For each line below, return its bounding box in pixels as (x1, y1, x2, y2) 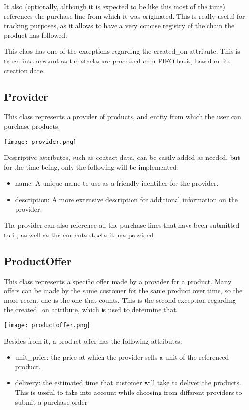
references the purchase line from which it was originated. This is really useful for (4, 11, 245, 21)
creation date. (4, 65, 45, 75)
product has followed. (4, 30, 67, 40)
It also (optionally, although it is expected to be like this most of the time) (4, 1, 226, 11)
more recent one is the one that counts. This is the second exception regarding (4, 295, 236, 305)
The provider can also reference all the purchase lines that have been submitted (4, 220, 240, 230)
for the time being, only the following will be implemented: (4, 161, 178, 172)
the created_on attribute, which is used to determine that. (4, 304, 178, 315)
